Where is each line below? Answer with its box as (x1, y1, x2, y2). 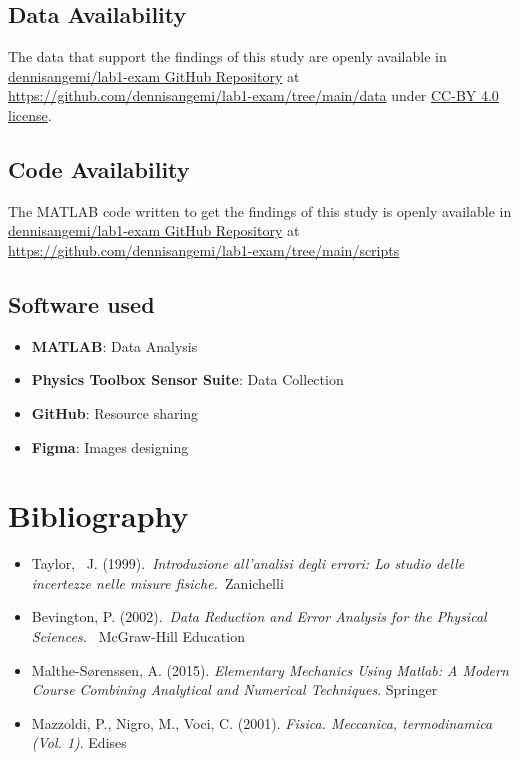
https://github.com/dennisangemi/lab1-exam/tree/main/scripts (8, 239, 400, 260)
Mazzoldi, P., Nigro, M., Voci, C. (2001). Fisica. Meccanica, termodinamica (31, 712, 493, 733)
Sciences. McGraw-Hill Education (31, 626, 245, 647)
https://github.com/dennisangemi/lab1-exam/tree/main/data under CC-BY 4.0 (8, 85, 499, 106)
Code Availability (8, 153, 190, 184)
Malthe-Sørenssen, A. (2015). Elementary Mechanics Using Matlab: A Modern (31, 659, 509, 680)
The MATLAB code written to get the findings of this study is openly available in (8, 200, 512, 221)
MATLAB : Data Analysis (31, 335, 198, 356)
